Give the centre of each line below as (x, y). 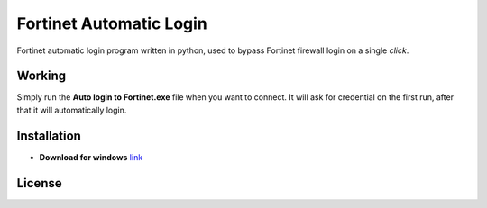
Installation (49, 136)
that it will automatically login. (72, 110)
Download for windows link (91, 157)
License (39, 183)
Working (41, 76)
